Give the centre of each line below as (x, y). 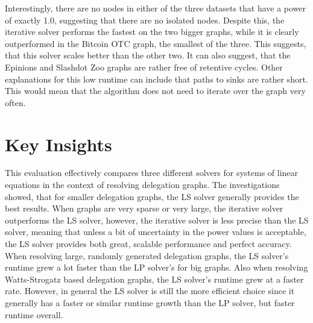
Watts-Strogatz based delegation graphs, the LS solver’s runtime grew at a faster (154, 279)
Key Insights (58, 144)
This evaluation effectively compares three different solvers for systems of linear (152, 173)
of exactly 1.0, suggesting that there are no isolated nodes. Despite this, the (145, 20)
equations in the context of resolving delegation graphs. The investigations (142, 185)
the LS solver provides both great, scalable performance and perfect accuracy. (148, 244)
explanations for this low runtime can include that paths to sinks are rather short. (156, 79)
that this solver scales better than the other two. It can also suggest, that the (148, 55)
